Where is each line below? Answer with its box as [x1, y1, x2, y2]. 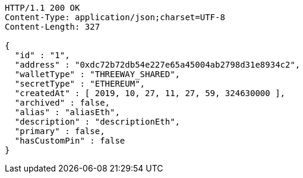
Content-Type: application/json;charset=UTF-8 [5, 12, 225, 22]
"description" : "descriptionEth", [14, 117, 181, 126]
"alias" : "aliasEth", [14, 107, 120, 117]
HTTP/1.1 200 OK [5, 3, 80, 12]
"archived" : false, [14, 98, 111, 107]
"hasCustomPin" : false [14, 136, 125, 145]
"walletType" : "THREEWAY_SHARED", [14, 69, 181, 79]
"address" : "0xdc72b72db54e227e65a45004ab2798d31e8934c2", [14, 60, 301, 69]
